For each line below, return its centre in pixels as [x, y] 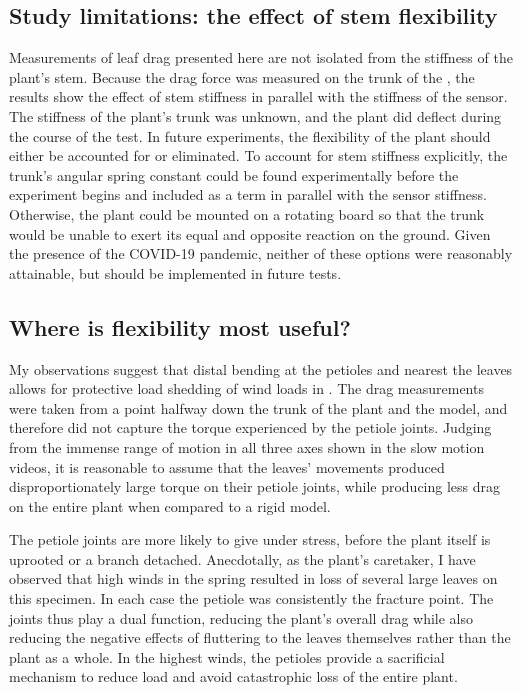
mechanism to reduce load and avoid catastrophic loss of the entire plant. [233, 676]
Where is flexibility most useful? [180, 326]
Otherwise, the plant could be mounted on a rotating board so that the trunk [247, 213]
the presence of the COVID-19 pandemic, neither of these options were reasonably [261, 253]
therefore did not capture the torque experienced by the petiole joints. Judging [250, 427]
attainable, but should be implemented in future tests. [175, 272]
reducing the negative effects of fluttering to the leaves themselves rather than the [260, 637]
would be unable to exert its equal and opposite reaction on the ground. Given [250, 233]
